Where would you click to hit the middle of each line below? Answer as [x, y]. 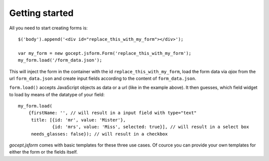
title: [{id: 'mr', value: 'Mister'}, [78, 120]
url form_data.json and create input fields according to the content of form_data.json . [103, 78]
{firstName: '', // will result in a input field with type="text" [112, 113]
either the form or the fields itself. [44, 152]
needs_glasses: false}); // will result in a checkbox [99, 134]
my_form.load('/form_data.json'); [60, 60]
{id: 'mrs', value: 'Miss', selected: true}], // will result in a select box [150, 127]
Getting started [41, 13]
